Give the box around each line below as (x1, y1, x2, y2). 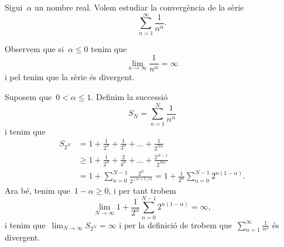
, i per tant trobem (108, 184, 176, 196)
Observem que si (5, 42, 64, 54)
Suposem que (5, 90, 52, 102)
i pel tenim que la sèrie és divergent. (5, 71, 135, 83)
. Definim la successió (91, 90, 168, 102)
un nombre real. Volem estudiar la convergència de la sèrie (34, 1, 244, 13)
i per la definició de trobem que (119, 218, 232, 231)
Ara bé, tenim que (5, 184, 70, 196)
